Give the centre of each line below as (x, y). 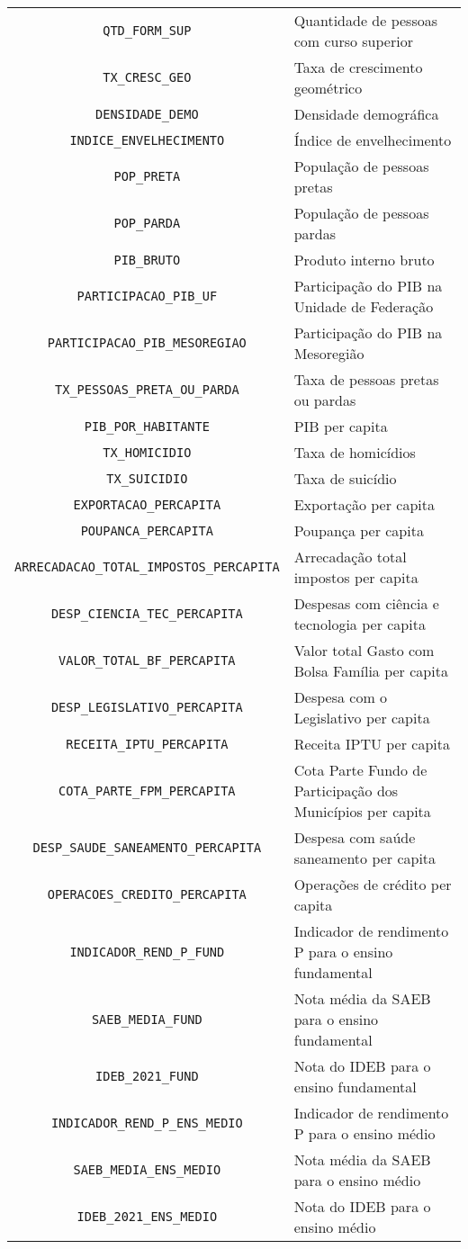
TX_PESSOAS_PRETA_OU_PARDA (147, 390)
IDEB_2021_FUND (147, 1076)
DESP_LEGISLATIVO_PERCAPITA (147, 707)
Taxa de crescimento (358, 67)
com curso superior (353, 41)
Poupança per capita (359, 530)
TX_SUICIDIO (147, 478)
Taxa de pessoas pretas (366, 379)
